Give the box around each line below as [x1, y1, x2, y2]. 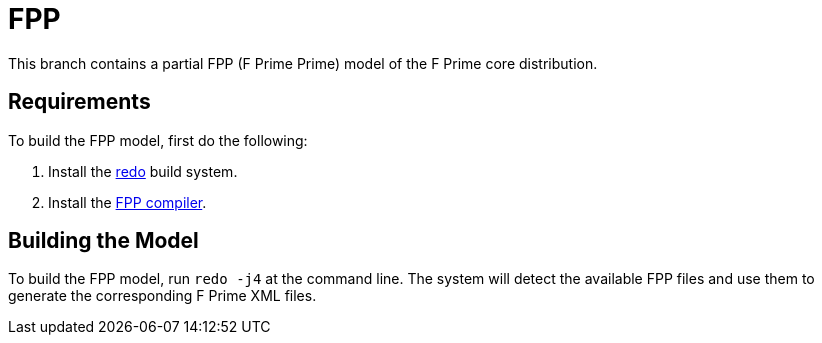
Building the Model [8, 228, 199, 254]
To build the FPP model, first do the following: [8, 131, 308, 149]
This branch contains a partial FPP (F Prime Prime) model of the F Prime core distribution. [8, 54, 598, 72]
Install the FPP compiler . [48, 193, 207, 211]
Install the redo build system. [48, 162, 238, 180]
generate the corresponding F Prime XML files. [8, 287, 317, 305]
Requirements [8, 89, 151, 115]
